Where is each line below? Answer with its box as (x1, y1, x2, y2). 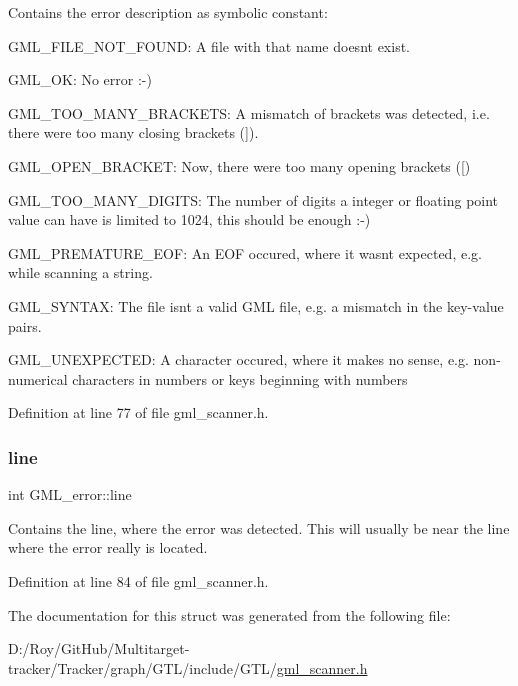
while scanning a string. (8, 262, 153, 283)
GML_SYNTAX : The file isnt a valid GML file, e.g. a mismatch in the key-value (8, 295, 504, 316)
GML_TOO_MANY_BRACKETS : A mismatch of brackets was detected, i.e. (8, 102, 490, 123)
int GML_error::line (8, 484, 132, 505)
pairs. (8, 315, 42, 336)
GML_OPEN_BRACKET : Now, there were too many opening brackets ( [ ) (8, 155, 471, 176)
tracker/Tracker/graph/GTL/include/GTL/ (8, 657, 277, 678)
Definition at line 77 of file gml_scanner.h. (8, 402, 269, 423)
